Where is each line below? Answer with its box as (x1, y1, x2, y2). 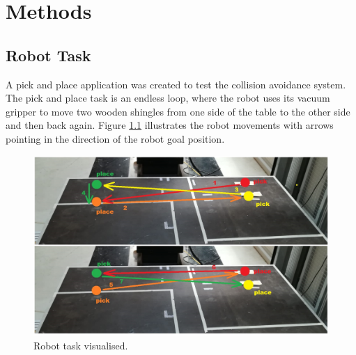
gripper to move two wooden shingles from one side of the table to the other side (6, 104, 350, 118)
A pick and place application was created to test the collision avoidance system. (6, 77, 346, 91)
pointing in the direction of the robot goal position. (6, 131, 225, 145)
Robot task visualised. (33, 338, 128, 352)
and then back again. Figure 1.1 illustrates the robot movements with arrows (6, 118, 334, 132)
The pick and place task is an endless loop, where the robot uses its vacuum (6, 90, 330, 105)
